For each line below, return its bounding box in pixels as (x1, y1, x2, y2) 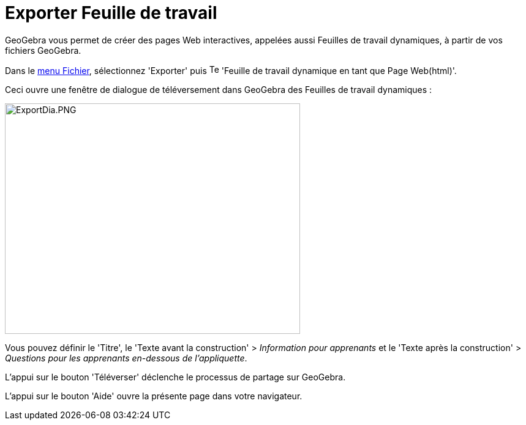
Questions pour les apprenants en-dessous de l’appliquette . (5, 352, 247, 363)
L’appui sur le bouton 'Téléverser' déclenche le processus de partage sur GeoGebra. (5, 371, 346, 382)
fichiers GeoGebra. (5, 45, 81, 56)
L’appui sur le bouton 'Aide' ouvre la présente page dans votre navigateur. (5, 390, 302, 401)
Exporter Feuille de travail (5, 2, 217, 23)
